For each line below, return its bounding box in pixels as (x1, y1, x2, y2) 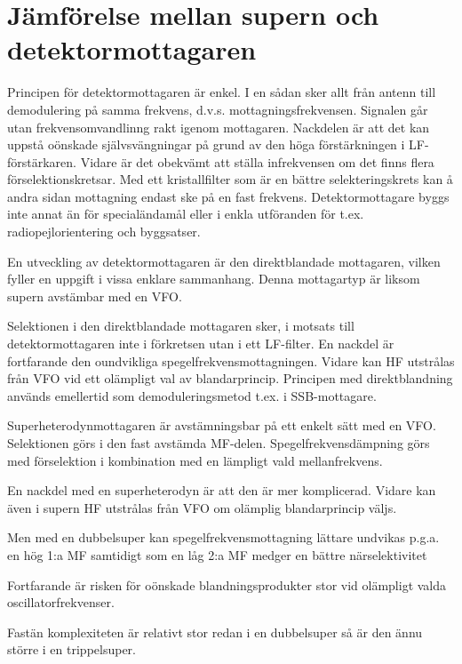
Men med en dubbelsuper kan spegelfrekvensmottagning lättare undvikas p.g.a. (7, 528, 440, 547)
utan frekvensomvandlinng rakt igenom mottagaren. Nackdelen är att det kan (7, 117, 430, 136)
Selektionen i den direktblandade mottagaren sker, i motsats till (7, 316, 354, 335)
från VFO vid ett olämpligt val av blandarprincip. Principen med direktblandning (7, 369, 453, 388)
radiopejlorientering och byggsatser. (7, 222, 201, 241)
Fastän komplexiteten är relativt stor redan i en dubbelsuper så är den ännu (7, 622, 423, 641)
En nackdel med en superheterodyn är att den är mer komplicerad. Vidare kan (7, 481, 436, 500)
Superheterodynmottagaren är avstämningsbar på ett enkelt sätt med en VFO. (7, 416, 436, 435)
